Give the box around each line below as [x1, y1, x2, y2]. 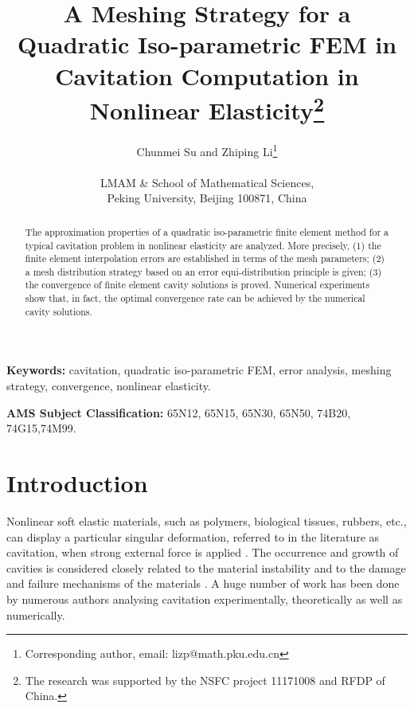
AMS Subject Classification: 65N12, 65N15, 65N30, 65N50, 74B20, [6, 404, 351, 420]
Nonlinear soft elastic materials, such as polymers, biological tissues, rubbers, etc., [6, 512, 407, 529]
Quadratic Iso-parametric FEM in [17, 28, 397, 61]
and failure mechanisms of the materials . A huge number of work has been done [6, 575, 400, 592]
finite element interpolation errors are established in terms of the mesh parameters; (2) [25, 252, 385, 265]
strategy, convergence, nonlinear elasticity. [6, 377, 211, 394]
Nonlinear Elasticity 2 [89, 90, 325, 127]
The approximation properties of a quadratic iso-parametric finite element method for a [25, 225, 389, 238]
